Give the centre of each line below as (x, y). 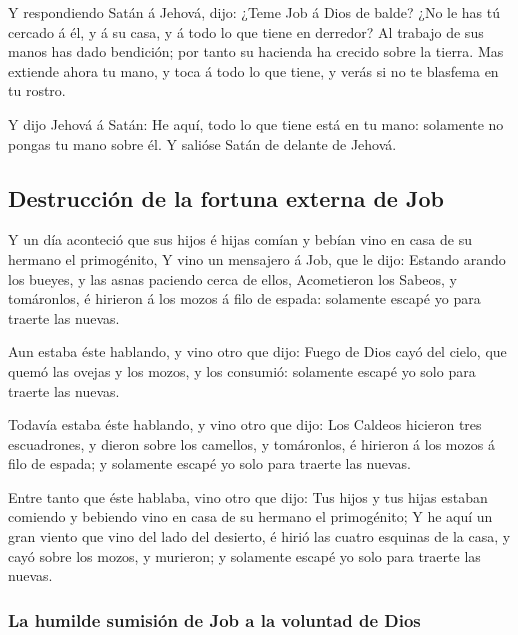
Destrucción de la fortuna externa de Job (226, 197)
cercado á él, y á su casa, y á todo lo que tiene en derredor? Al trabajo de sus (246, 31)
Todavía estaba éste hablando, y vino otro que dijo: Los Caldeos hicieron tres (245, 424)
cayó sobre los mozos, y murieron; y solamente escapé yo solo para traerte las (244, 555)
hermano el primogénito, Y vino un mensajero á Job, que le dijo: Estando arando (257, 258)
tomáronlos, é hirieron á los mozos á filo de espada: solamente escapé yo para (244, 298)
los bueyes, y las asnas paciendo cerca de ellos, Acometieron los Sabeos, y (233, 278)
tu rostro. (37, 90)
